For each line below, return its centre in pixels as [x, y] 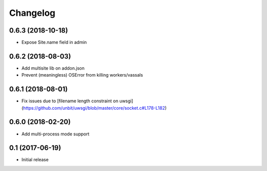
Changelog [32, 13]
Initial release [35, 160]
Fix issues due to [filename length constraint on [70, 101]
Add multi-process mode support [55, 134]
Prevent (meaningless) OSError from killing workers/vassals [82, 75]
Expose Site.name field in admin [54, 43]
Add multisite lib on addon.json [53, 68]
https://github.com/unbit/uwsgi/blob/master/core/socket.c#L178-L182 [94, 108]
